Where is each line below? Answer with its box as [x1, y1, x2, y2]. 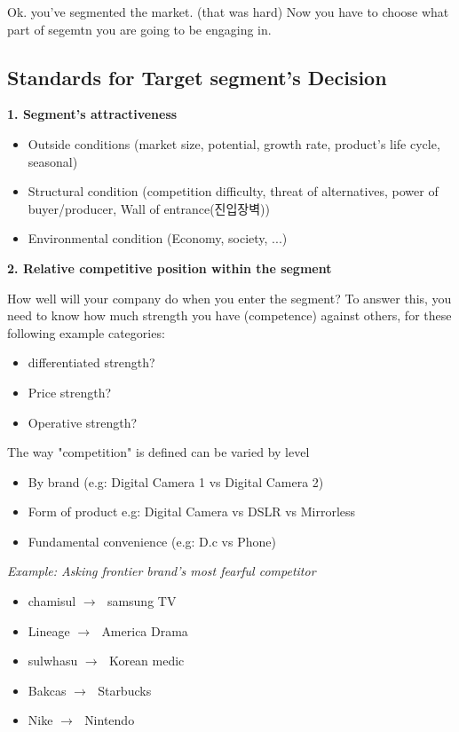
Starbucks [98, 681, 152, 699]
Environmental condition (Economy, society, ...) [28, 229, 288, 248]
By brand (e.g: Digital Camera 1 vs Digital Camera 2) [28, 472, 324, 491]
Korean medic [108, 651, 185, 670]
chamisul [28, 592, 76, 610]
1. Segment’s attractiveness [7, 105, 178, 123]
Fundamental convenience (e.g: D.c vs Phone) [28, 531, 276, 550]
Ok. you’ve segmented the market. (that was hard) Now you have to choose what [7, 3, 449, 20]
